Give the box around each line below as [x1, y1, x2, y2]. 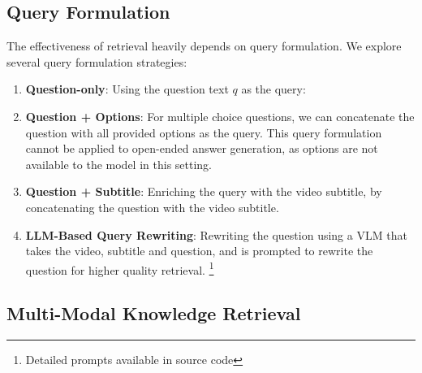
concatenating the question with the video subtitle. [25, 198, 279, 215]
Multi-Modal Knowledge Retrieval [6, 301, 301, 326]
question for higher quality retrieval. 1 [25, 258, 214, 278]
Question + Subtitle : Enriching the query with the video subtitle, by [25, 183, 382, 200]
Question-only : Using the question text [25, 80, 229, 98]
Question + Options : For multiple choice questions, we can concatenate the [25, 107, 415, 124]
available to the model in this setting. [25, 155, 213, 172]
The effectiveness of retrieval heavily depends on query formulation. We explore [6, 37, 402, 54]
